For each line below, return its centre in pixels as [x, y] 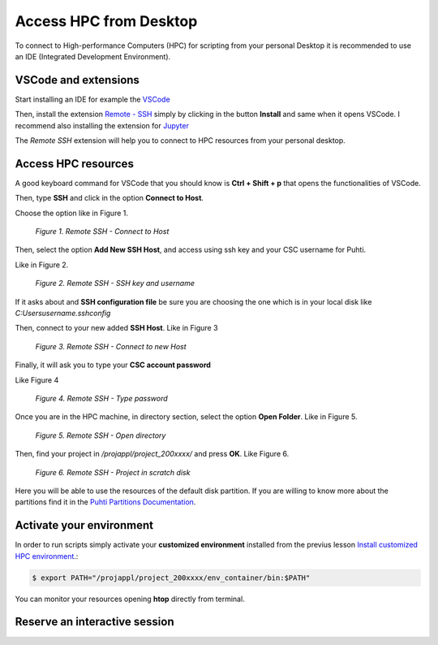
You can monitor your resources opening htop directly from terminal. [130, 599]
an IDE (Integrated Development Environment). [93, 56]
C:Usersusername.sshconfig [63, 314]
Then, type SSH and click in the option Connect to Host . [109, 198]
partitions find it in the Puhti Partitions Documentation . [105, 502]
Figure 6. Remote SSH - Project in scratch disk [113, 472]
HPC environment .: [47, 556]
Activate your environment [84, 525]
